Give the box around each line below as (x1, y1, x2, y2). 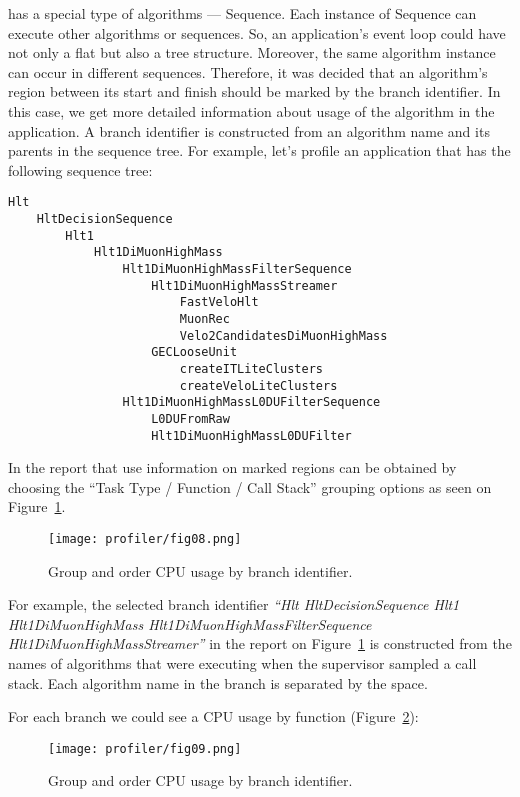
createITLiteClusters (179, 361, 323, 376)
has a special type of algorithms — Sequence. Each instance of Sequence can (8, 3, 477, 23)
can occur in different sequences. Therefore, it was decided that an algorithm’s (8, 61, 488, 82)
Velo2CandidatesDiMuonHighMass (179, 328, 388, 343)
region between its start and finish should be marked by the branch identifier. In (8, 81, 501, 102)
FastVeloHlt (179, 295, 259, 310)
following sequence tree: (8, 159, 153, 180)
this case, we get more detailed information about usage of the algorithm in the (8, 100, 495, 121)
